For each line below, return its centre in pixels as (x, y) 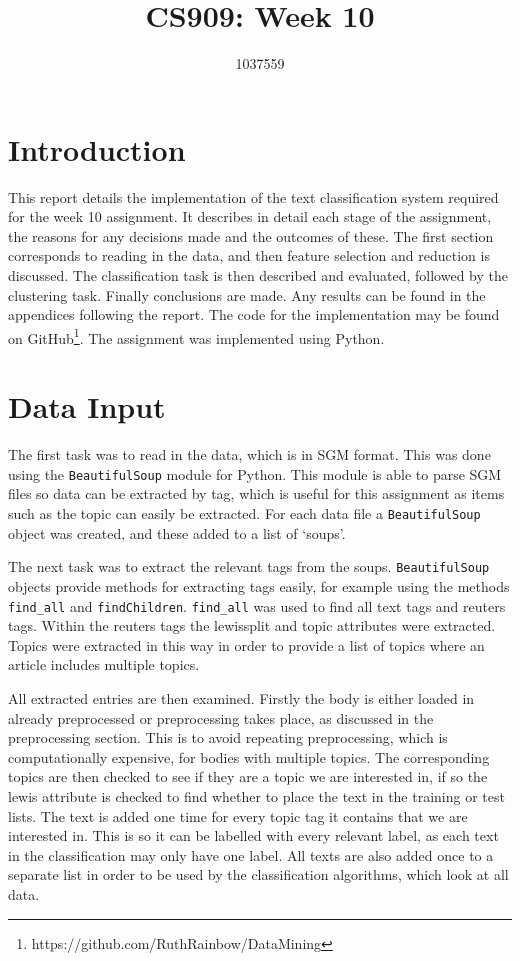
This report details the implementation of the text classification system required (253, 196)
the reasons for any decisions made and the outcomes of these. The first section (251, 235)
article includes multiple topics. (104, 664)
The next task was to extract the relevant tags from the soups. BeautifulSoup (249, 566)
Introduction (97, 148)
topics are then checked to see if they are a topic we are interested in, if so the (248, 776)
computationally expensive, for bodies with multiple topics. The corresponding (249, 756)
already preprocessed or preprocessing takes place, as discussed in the (221, 717)
